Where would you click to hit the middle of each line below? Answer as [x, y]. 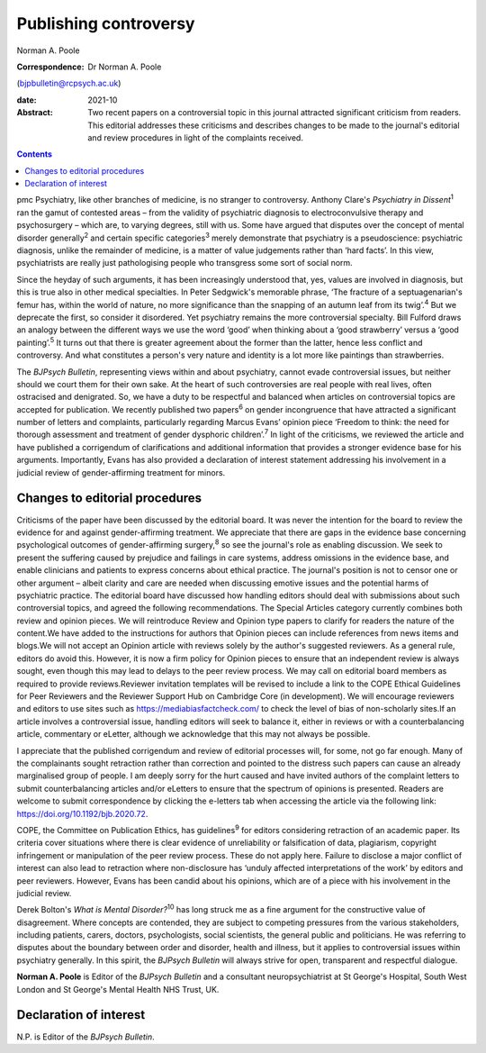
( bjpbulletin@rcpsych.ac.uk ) [69, 83]
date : [27, 100]
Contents [35, 154]
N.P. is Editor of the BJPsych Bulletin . [85, 1037]
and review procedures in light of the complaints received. [195, 137]
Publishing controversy [106, 23]
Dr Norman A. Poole [125, 67]
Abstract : [35, 113]
